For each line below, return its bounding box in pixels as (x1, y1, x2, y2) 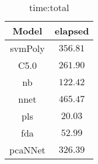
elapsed (54, 24, 89, 37)
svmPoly (10, 41, 45, 55)
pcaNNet (9, 143, 45, 156)
